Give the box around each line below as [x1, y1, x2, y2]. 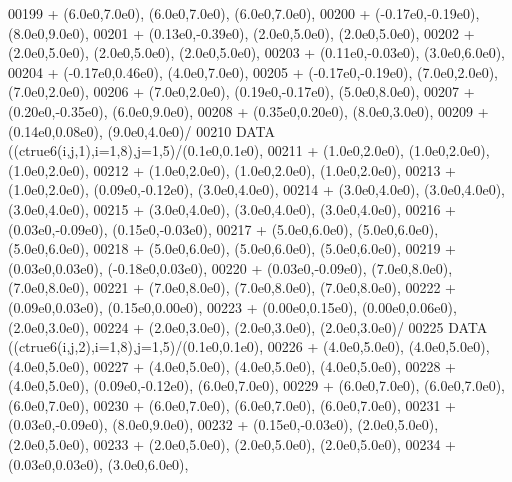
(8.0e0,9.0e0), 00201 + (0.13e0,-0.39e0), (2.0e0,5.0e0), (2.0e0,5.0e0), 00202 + [8, 22, 475, 43]
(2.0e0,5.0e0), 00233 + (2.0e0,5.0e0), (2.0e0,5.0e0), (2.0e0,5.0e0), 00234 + [8, 434, 456, 455]
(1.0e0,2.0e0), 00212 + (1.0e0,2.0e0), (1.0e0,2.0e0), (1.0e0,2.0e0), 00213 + [8, 159, 456, 180]
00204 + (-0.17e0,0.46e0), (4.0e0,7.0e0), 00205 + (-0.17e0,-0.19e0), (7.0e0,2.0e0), [8, 61, 498, 82]
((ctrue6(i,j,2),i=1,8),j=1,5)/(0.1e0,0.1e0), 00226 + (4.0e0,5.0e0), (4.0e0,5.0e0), [8, 336, 490, 357]
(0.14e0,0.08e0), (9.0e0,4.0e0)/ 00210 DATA [8, 120, 275, 141]
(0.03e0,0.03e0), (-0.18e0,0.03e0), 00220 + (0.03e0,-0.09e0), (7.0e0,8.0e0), [8, 257, 453, 278]
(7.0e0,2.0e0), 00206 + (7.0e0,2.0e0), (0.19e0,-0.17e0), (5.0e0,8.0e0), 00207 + [8, 81, 475, 102]
